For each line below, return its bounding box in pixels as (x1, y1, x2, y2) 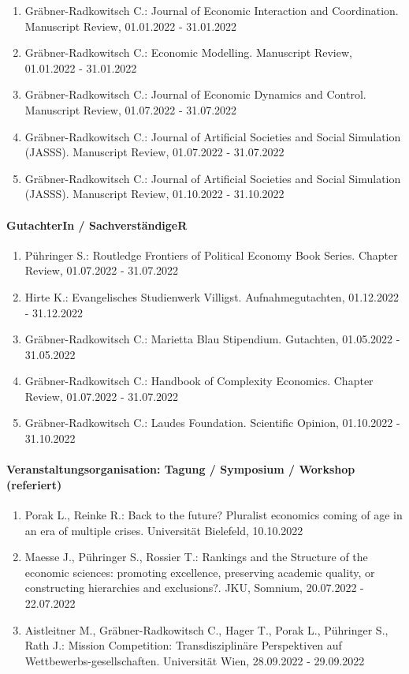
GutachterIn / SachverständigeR (6, 216, 188, 233)
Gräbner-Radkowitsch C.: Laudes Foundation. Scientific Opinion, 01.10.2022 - (24, 414, 400, 431)
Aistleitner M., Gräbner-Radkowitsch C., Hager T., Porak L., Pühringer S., (24, 621, 389, 638)
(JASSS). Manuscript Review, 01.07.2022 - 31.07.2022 (24, 144, 284, 160)
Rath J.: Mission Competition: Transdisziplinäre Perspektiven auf (24, 637, 342, 653)
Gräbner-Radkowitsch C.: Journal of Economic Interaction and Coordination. (24, 2, 399, 18)
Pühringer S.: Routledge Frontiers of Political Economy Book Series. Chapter (24, 246, 398, 263)
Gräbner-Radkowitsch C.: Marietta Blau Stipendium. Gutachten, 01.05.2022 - (24, 331, 400, 347)
